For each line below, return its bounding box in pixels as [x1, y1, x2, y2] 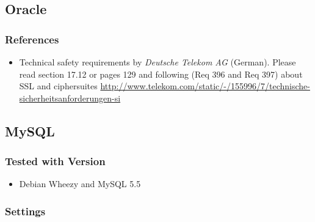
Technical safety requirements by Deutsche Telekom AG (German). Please [19, 56, 296, 68]
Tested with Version [5, 154, 106, 169]
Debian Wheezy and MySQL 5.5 [19, 177, 141, 190]
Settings [5, 203, 46, 218]
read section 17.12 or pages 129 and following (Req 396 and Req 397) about [19, 67, 303, 80]
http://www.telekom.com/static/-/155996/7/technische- [100, 80, 310, 92]
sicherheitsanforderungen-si [19, 91, 121, 104]
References [5, 31, 59, 46]
